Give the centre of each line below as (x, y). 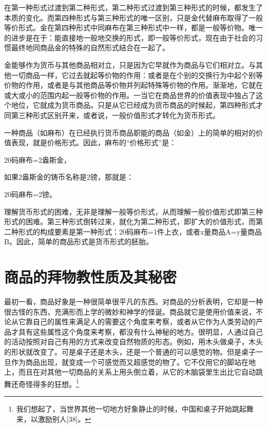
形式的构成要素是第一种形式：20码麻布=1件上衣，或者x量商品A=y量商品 (140, 231)
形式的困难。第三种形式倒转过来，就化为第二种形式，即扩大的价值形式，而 (130, 221)
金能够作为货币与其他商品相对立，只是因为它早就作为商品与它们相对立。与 (130, 64)
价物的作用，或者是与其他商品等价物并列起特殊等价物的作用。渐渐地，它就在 (133, 85)
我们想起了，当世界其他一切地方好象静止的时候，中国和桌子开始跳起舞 (135, 408)
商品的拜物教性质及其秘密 (91, 277)
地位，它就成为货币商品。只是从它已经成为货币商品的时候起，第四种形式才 (137, 105)
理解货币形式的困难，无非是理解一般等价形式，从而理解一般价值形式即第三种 (133, 211)
